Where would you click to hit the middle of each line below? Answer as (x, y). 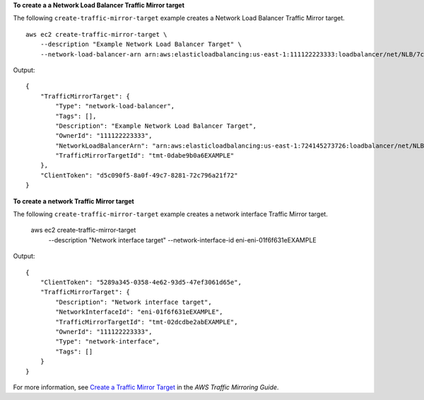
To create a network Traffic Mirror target (73, 201)
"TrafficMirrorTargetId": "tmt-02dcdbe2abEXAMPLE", (147, 322)
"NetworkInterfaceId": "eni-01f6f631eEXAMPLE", (139, 312)
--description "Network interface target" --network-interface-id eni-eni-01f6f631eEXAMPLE (183, 240)
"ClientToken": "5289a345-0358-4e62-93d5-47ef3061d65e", (141, 282)
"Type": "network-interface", (108, 342)
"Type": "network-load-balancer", (115, 106)
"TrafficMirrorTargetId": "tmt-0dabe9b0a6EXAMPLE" (145, 156)
